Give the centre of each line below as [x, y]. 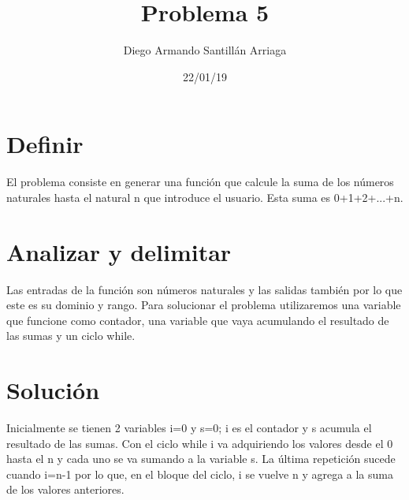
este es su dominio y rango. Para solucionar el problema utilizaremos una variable [204, 305]
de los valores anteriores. [65, 489]
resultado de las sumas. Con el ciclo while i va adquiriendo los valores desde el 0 [200, 443]
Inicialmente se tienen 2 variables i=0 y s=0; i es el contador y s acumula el [189, 428]
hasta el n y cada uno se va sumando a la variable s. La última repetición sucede [201, 459]
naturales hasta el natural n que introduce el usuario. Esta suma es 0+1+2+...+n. [205, 197]
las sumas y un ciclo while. [71, 336]
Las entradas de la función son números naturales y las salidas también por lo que [204, 289]
